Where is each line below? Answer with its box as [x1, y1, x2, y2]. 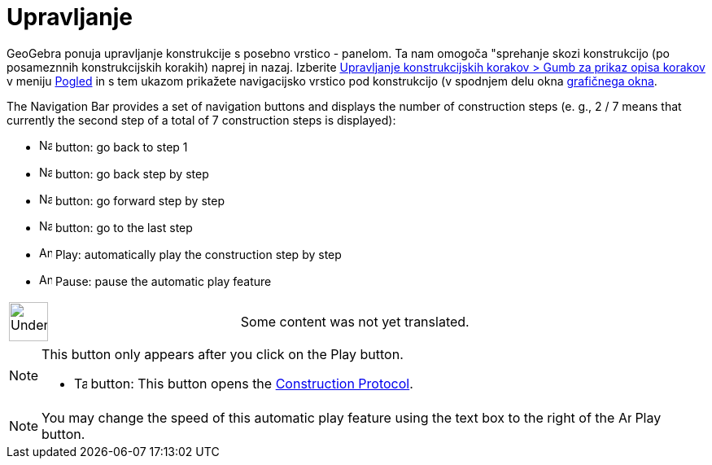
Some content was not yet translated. [240, 313, 470, 330]
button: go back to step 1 [55, 139, 188, 154]
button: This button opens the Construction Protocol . [90, 375, 413, 392]
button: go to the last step [55, 220, 193, 235]
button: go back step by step [55, 166, 209, 181]
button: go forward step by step [55, 193, 225, 208]
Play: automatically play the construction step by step [55, 247, 342, 261]
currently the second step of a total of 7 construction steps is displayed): [7, 112, 396, 127]
